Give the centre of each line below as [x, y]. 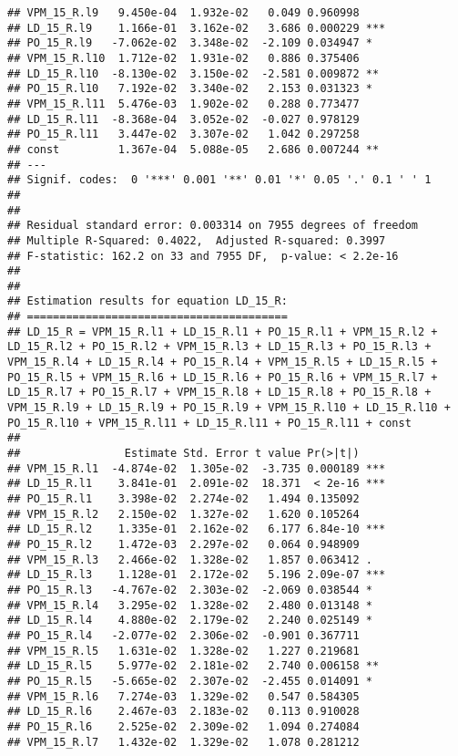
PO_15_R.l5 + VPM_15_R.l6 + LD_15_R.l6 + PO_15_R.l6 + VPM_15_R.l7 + [223, 377]
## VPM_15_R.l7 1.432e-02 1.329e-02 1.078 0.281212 [183, 742]
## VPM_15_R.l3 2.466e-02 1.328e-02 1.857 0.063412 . [190, 559]
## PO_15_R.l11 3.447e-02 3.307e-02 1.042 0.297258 [183, 135]
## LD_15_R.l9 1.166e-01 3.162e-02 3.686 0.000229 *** [197, 28]
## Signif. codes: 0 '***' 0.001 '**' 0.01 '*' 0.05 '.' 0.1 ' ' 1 [219, 180]
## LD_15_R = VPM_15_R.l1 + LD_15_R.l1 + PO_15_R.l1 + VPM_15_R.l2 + [223, 331]
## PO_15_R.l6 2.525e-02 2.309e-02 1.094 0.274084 [183, 726]
